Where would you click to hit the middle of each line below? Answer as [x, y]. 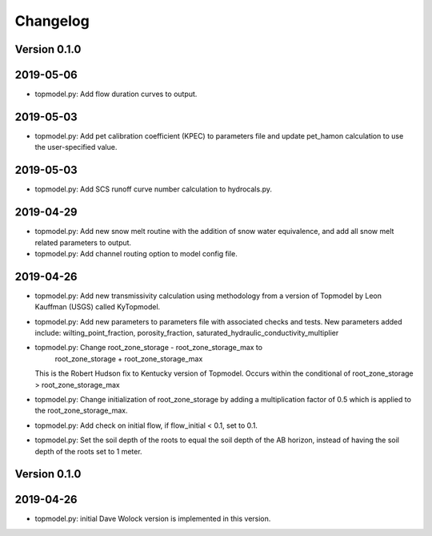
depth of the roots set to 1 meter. [89, 451]
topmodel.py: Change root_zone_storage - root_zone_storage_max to [149, 348]
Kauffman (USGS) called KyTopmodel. [98, 307]
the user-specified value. [76, 147]
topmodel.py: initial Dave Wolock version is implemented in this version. [153, 519]
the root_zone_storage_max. [81, 411]
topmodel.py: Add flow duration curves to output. [116, 94]
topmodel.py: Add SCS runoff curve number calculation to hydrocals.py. [153, 189]
